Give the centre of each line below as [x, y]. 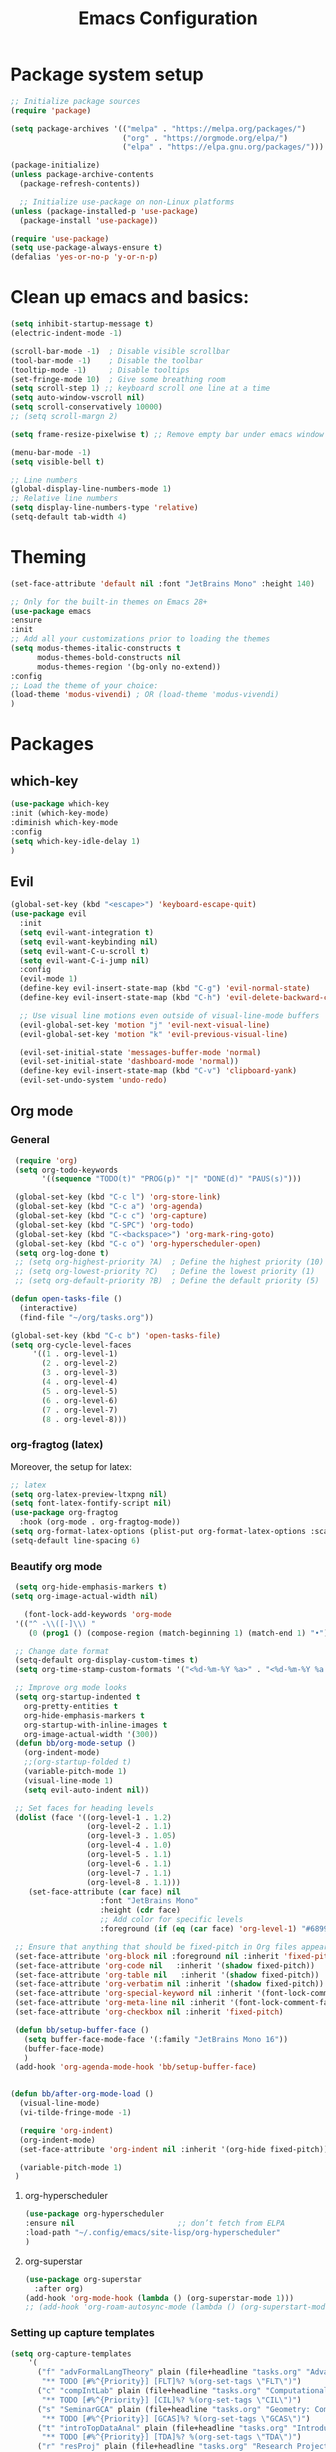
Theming [48, 557]
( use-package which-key [60, 804]
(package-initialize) [55, 165]
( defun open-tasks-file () [66, 1299]
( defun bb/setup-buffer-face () [82, 2030]
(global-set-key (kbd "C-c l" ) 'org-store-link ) [118, 1197]
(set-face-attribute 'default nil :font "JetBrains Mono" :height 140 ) [162, 583]
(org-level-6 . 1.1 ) [129, 1863]
